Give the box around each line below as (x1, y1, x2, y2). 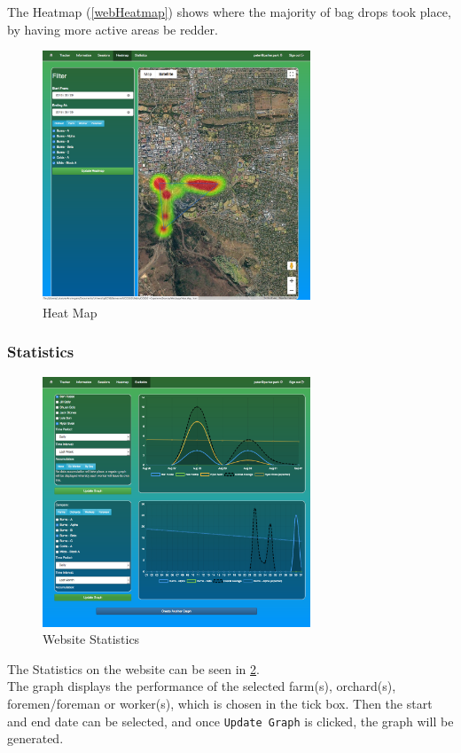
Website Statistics (43, 630, 140, 648)
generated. (7, 729, 64, 748)
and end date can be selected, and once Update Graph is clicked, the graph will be (7, 711, 454, 730)
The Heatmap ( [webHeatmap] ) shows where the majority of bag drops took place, (7, 3, 451, 20)
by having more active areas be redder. (7, 20, 218, 38)
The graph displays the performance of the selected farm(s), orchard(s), (7, 677, 396, 695)
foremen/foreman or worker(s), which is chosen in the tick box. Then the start (7, 694, 433, 713)
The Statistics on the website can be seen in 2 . (7, 659, 260, 678)
